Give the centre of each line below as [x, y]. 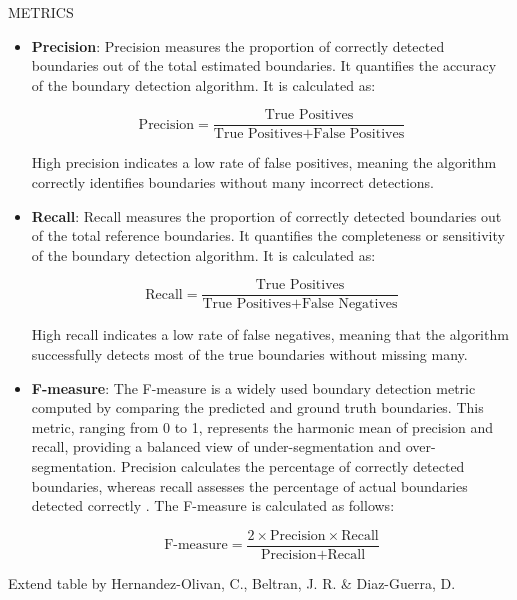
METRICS [41, 12]
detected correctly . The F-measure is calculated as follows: [213, 505]
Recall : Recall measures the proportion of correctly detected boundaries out [266, 215]
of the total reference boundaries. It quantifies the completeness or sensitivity [268, 235]
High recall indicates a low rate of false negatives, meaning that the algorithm [270, 334]
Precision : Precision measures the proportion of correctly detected [238, 45]
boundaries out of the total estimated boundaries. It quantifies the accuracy [264, 65]
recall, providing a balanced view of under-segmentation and [216, 446]
